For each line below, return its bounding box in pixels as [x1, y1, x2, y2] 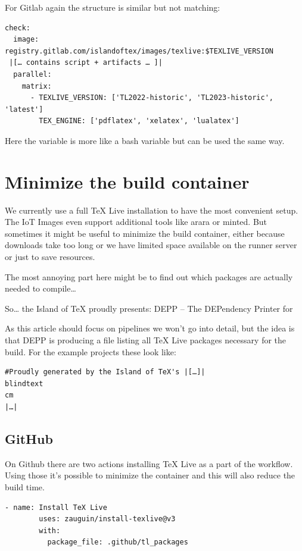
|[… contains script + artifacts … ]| [9, 58, 163, 67]
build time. [5, 480, 45, 493]
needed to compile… [5, 282, 76, 295]
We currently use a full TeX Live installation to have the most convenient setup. [5, 204, 298, 216]
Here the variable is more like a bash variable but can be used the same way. [5, 134, 285, 146]
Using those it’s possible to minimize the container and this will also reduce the [5, 469, 295, 481]
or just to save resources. [5, 251, 95, 263]
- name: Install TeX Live [5, 503, 107, 512]
